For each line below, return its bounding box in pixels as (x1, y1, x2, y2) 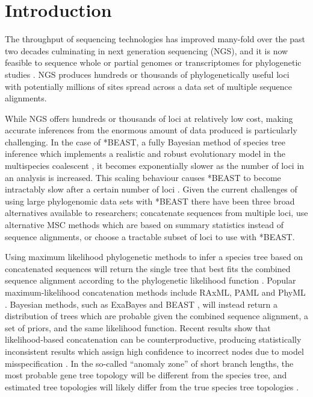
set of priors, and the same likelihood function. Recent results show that (5, 321, 271, 334)
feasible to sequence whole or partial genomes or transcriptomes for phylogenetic (5, 56, 302, 69)
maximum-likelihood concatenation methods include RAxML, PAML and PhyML (5, 286, 306, 298)
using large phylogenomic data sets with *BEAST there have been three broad (5, 194, 295, 207)
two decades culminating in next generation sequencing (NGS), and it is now (5, 44, 288, 57)
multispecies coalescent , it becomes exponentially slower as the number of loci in (5, 159, 305, 172)
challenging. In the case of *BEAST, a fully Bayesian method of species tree (5, 135, 286, 148)
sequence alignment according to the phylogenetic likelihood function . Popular (5, 274, 296, 287)
